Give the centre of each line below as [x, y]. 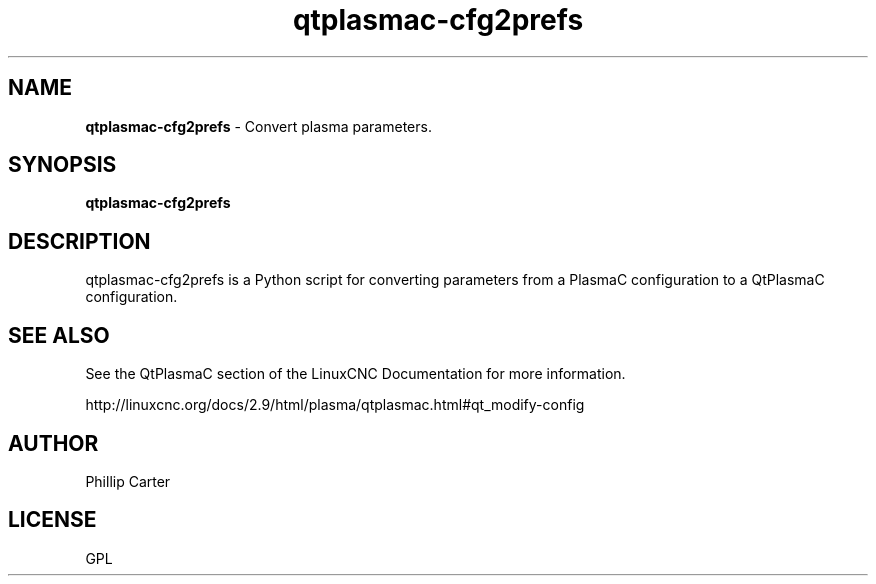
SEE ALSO [59, 335]
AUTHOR [53, 443]
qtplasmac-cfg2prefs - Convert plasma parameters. [258, 126]
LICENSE [52, 520]
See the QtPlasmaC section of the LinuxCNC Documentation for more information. [355, 374]
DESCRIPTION [79, 241]
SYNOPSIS [62, 165]
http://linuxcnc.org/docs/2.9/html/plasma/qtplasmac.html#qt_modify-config [335, 405]
